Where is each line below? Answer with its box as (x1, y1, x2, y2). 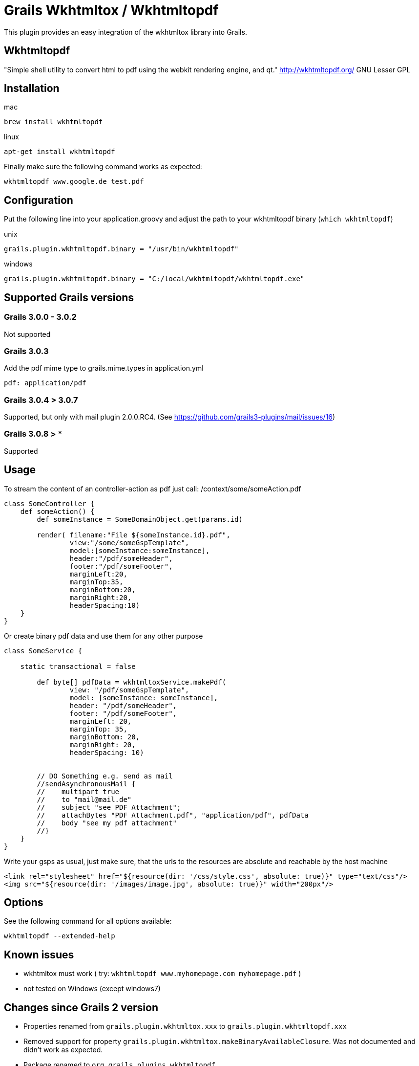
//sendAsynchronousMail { (37, 779, 136, 788)
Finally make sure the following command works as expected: (4, 162, 202, 171)
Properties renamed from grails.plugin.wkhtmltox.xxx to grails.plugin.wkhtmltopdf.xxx (23, 1022, 347, 1031)
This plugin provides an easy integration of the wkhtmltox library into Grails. (4, 27, 247, 36)
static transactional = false (20, 662, 136, 670)
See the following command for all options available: (4, 917, 172, 926)
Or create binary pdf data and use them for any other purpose (4, 631, 203, 640)
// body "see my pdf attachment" (37, 819, 177, 827)
